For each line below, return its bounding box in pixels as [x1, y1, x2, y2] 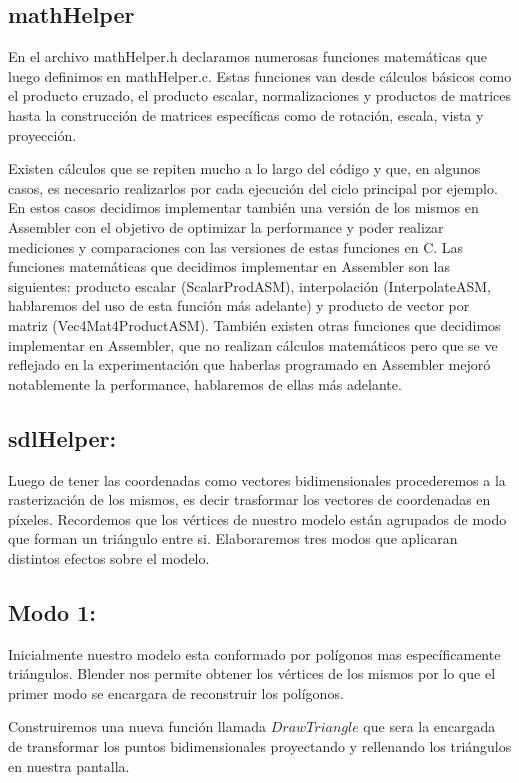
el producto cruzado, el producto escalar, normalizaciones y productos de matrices [8, 85, 512, 106]
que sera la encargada [363, 716, 496, 737]
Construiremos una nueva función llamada [8, 716, 267, 737]
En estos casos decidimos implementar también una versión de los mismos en [8, 197, 479, 218]
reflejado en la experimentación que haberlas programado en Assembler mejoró [8, 354, 491, 375]
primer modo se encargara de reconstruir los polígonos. [8, 682, 344, 703]
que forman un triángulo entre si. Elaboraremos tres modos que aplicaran [8, 528, 458, 549]
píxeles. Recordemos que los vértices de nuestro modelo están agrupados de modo [8, 508, 507, 529]
